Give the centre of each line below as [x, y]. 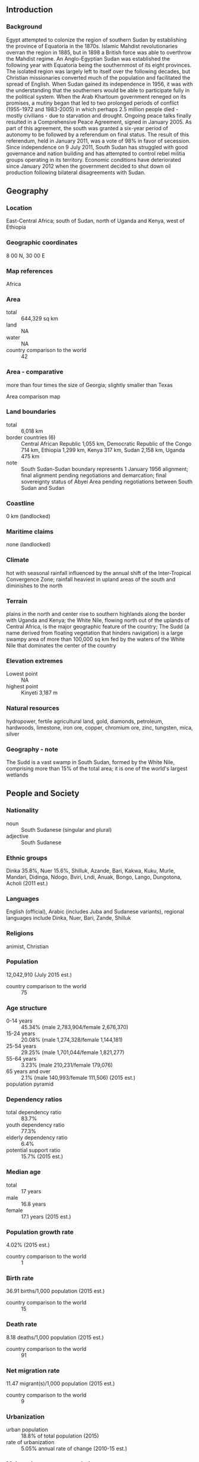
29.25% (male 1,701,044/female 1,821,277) [73, 1052]
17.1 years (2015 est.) [46, 1216]
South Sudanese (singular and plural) [67, 829]
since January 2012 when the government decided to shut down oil [89, 166]
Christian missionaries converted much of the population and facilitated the [98, 77]
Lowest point [22, 674]
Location [19, 208]
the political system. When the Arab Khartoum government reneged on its [96, 96]
